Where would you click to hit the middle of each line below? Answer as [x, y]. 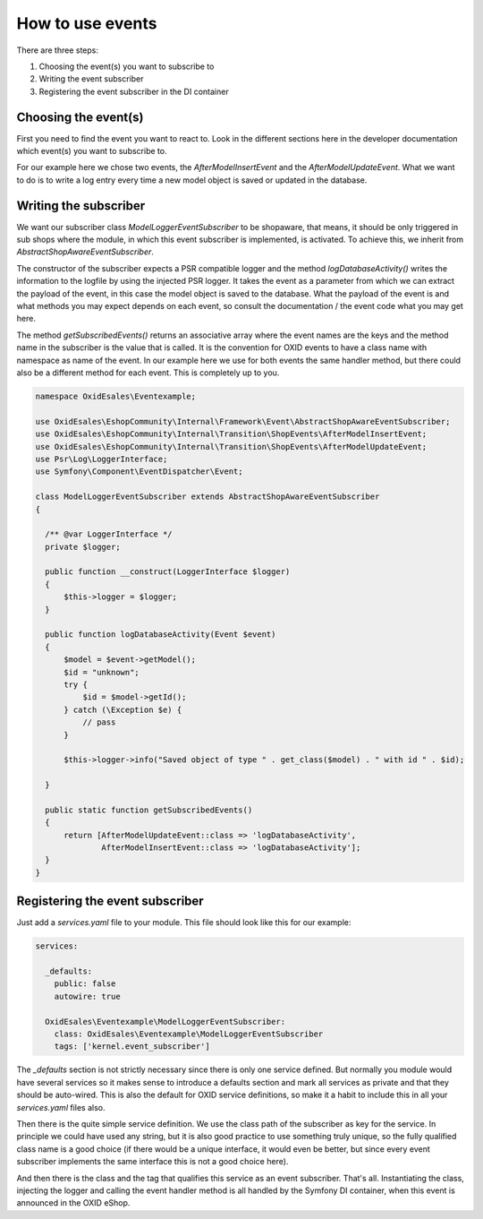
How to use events [87, 23]
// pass [99, 722]
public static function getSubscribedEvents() [149, 810]
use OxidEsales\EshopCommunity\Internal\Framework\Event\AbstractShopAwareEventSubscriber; [243, 421]
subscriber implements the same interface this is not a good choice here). [153, 1162]
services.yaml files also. [61, 1107]
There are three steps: [57, 50]
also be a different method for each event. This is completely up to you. [148, 373]
